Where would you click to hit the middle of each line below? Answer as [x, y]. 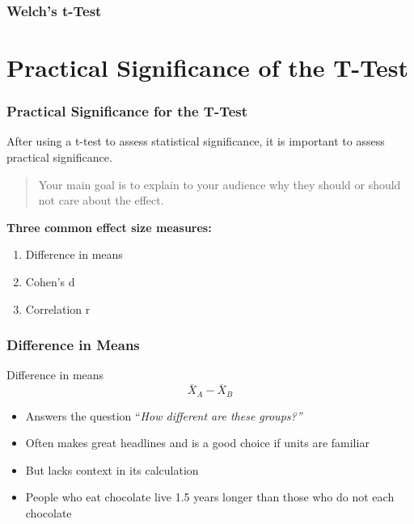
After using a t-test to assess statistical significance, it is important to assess [196, 141]
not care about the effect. [101, 200]
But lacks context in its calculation [112, 469]
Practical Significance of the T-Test [207, 68]
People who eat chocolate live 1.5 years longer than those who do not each [210, 497]
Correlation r [58, 308]
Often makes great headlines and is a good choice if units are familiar [197, 443]
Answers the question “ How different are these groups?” [164, 415]
